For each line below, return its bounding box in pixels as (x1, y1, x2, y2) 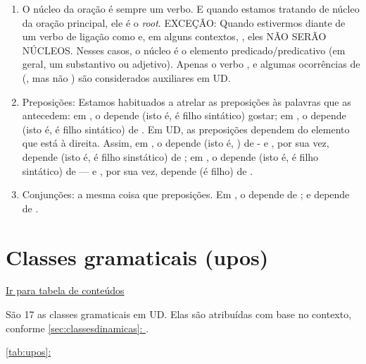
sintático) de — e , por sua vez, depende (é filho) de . (22, 163, 253, 178)
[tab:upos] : (6, 344, 51, 359)
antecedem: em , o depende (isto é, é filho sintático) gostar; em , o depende (22, 108, 346, 123)
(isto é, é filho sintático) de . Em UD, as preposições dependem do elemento (22, 121, 350, 136)
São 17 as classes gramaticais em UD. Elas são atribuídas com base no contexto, (6, 307, 352, 322)
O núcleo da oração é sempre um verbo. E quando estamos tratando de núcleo (22, 1, 360, 16)
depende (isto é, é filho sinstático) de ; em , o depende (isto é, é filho (22, 149, 319, 164)
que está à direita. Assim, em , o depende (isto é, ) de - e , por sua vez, (22, 135, 329, 150)
